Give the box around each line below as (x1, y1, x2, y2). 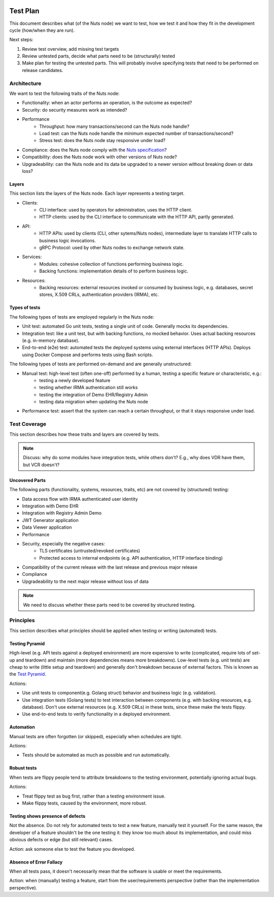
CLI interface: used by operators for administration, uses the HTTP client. (39, 207, 192, 213)
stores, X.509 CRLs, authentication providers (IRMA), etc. (39, 292, 159, 298)
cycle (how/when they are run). (9, 27, 75, 33)
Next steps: (9, 37, 33, 43)
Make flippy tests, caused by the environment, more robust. (22, 800, 147, 806)
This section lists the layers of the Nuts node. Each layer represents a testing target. (9, 190, 185, 196)
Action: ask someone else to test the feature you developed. (9, 846, 135, 852)
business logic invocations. (39, 237, 96, 244)
